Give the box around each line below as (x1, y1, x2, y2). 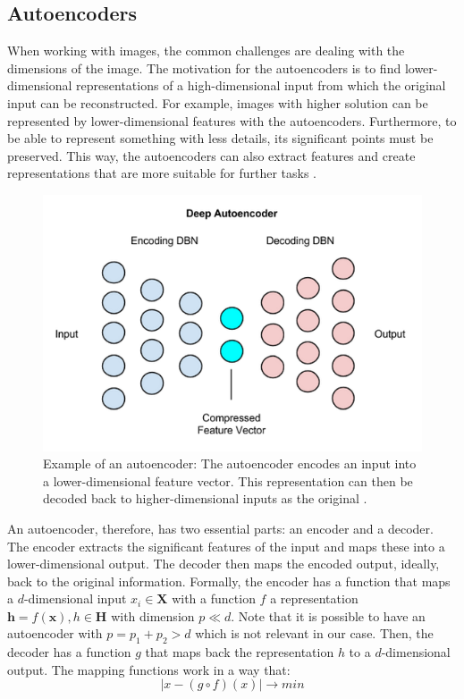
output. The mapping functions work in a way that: (7, 660, 291, 678)
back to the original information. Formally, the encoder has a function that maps (7, 571, 451, 590)
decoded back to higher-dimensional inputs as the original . (43, 489, 367, 508)
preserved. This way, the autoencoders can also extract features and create (7, 146, 416, 164)
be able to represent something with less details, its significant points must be (7, 129, 434, 147)
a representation (270, 589, 359, 608)
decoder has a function (7, 643, 131, 661)
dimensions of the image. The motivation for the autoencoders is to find (7, 58, 401, 77)
